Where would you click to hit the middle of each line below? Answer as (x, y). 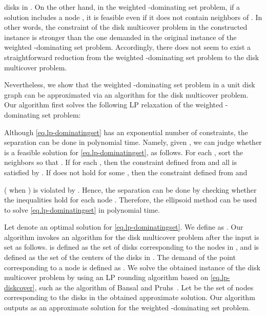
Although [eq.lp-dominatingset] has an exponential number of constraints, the (126, 132)
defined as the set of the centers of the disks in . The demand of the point (120, 257)
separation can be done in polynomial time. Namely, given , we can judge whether (133, 142)
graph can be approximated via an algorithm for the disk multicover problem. (126, 94)
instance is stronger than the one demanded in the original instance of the (120, 37)
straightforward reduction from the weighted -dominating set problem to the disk (132, 57)
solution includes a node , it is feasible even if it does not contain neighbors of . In (133, 17)
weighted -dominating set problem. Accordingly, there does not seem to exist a (128, 47)
